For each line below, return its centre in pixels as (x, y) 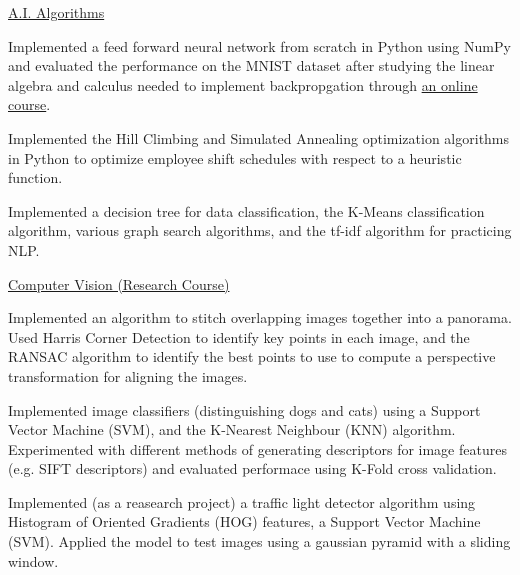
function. (35, 177)
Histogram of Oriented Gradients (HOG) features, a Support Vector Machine (244, 521)
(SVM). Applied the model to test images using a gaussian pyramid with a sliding (259, 541)
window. (33, 560)
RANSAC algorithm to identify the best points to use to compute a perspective (252, 356)
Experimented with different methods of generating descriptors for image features (257, 448)
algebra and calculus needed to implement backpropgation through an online (243, 84)
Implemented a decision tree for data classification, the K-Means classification (246, 210)
